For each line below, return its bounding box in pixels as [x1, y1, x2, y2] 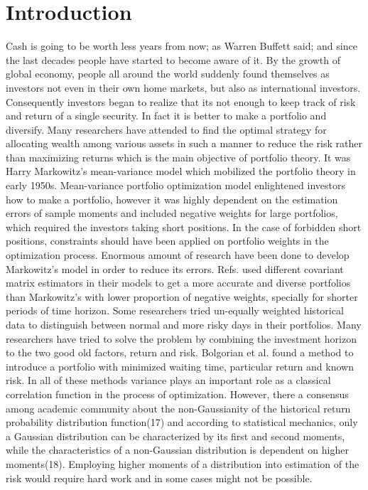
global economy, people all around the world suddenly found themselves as [6, 66, 330, 81]
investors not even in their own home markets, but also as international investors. [6, 80, 361, 95]
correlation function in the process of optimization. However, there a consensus [6, 386, 349, 401]
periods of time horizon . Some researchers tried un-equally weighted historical [6, 303, 344, 318]
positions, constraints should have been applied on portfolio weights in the [6, 233, 329, 248]
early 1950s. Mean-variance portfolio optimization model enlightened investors [6, 178, 345, 193]
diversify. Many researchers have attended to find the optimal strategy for [6, 122, 327, 137]
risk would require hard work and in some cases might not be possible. [6, 470, 313, 485]
